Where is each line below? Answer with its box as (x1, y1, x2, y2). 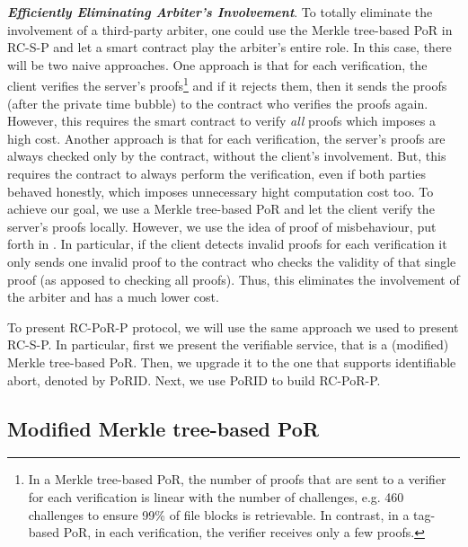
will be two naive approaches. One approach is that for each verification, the (7, 55, 428, 74)
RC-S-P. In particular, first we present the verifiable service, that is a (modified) (7, 335, 449, 354)
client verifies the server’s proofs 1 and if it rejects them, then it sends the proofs (7, 74, 447, 95)
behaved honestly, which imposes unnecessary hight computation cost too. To (7, 181, 434, 200)
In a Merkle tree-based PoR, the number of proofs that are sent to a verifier (28, 470, 446, 489)
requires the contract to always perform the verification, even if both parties (7, 164, 427, 182)
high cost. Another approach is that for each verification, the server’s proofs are (7, 128, 446, 147)
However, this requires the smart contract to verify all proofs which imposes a (7, 111, 436, 130)
